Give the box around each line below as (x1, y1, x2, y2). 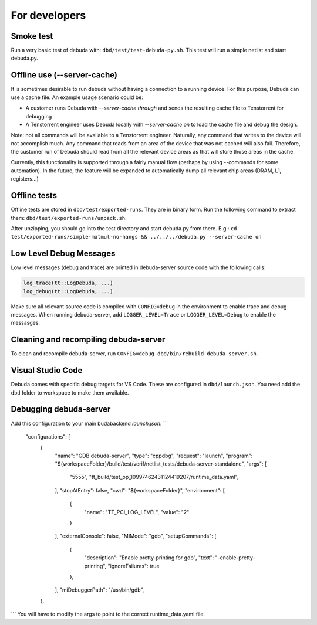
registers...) (11, 175, 39, 182)
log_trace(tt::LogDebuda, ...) (23, 280, 114, 287)
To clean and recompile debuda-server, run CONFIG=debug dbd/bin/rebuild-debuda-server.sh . (11, 350, 258, 357)
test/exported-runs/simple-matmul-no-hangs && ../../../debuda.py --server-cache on (11, 233, 262, 240)
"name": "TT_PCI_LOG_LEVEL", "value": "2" (84, 508, 190, 515)
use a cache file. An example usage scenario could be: (11, 94, 143, 101)
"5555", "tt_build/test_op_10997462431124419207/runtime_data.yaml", (69, 474, 239, 481)
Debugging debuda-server (11, 405, 111, 415)
